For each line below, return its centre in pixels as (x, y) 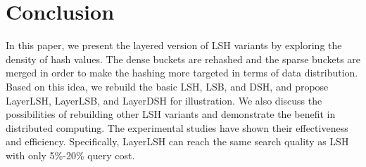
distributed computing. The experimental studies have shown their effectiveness (177, 127)
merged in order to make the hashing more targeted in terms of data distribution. (182, 73)
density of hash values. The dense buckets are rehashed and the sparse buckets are (183, 59)
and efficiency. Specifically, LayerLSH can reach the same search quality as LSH (177, 141)
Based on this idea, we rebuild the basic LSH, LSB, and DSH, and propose (167, 86)
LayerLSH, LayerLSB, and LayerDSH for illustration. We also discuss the (164, 100)
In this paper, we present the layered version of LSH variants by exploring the (174, 45)
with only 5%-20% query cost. (70, 155)
